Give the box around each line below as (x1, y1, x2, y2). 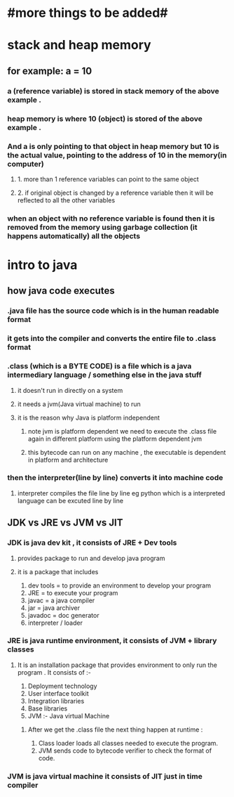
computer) (7, 159, 44, 169)
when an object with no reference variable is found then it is (7, 213, 215, 223)
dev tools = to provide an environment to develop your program (27, 581, 212, 590)
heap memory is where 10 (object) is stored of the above (7, 114, 203, 124)
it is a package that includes (17, 567, 99, 576)
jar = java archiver (27, 603, 81, 612)
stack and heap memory (7, 37, 152, 53)
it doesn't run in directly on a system (17, 386, 123, 394)
